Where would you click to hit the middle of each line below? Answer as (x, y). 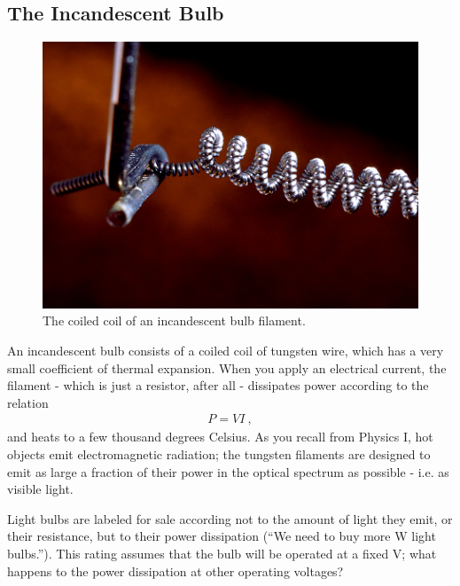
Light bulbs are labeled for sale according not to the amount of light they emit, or (230, 518)
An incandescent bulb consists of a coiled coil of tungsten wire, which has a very (226, 351)
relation (28, 402)
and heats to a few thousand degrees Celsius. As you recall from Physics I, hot (220, 437)
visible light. (40, 489)
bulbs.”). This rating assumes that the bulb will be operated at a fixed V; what (222, 554)
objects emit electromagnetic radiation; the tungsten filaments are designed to (219, 454)
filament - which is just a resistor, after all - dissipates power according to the (218, 385)
